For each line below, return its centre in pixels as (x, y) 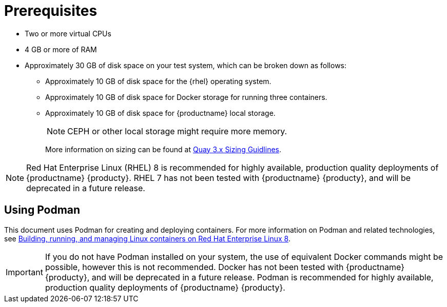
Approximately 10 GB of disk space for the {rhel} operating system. (158, 81)
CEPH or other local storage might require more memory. (177, 131)
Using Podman (42, 210)
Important (24, 272)
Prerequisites (51, 11)
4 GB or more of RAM (61, 49)
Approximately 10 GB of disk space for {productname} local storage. (160, 113)
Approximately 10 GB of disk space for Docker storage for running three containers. (186, 97)
